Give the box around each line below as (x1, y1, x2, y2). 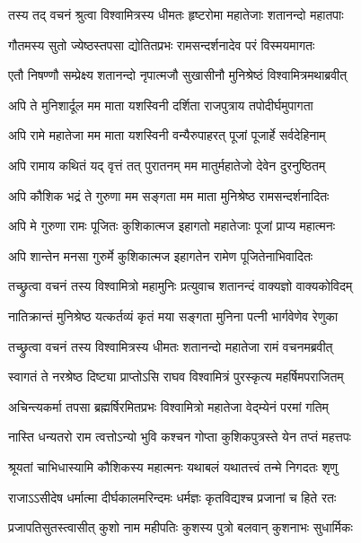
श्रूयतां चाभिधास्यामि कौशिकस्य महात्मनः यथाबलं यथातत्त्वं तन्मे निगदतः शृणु (8, 457, 339, 476)
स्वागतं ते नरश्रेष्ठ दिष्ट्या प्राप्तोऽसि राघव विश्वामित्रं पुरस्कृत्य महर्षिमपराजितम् (8, 367, 344, 386)
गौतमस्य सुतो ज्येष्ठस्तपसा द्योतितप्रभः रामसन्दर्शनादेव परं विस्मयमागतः (8, 35, 315, 54)
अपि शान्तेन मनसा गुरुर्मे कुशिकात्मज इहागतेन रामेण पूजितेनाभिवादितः (8, 246, 313, 265)
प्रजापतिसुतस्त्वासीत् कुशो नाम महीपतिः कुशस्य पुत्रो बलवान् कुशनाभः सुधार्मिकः (8, 518, 353, 537)
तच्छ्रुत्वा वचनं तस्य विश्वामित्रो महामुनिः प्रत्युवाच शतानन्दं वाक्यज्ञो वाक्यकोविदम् (8, 276, 353, 295)
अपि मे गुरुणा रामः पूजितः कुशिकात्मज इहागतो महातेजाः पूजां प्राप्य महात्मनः (8, 216, 336, 235)
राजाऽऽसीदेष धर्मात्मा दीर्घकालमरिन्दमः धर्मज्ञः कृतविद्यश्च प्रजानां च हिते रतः (8, 487, 337, 506)
